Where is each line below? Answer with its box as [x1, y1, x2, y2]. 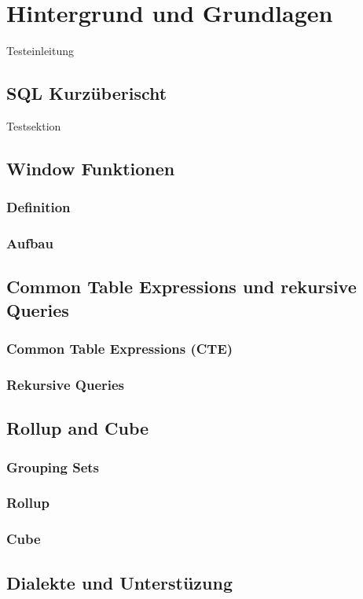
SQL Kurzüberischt [6, 81, 167, 105]
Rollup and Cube [6, 416, 149, 440]
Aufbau [6, 233, 53, 253]
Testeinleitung [6, 42, 75, 59]
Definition [6, 197, 71, 217]
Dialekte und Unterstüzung [6, 570, 233, 594]
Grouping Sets [6, 457, 100, 476]
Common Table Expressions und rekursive [6, 274, 357, 299]
